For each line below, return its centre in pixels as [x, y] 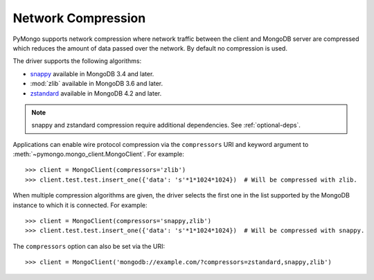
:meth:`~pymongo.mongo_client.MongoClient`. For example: [99, 154]
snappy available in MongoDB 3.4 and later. [92, 73]
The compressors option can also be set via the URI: [89, 246]
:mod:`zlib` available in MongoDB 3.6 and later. [97, 84]
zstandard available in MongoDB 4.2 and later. [96, 93]
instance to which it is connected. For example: [80, 205]
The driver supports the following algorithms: [77, 61]
